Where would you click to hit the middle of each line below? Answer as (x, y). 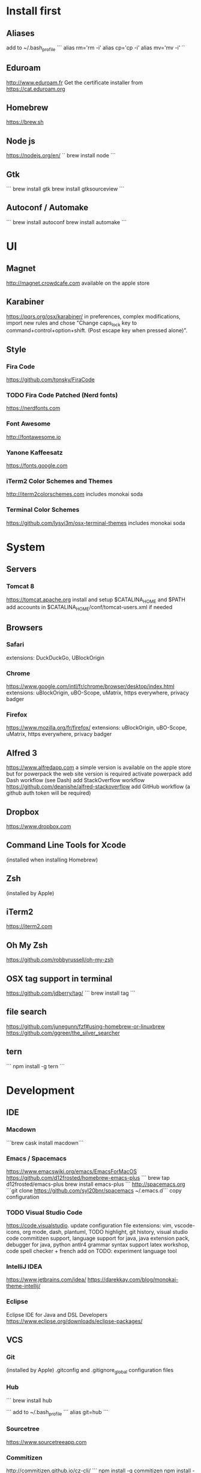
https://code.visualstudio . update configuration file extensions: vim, (90, 1225)
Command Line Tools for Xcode (66, 845)
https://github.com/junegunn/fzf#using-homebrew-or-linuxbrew (85, 1026)
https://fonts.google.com (37, 466)
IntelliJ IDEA (24, 1267)
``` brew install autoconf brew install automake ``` (67, 222)
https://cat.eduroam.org (36, 89)
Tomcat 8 (20, 586)
